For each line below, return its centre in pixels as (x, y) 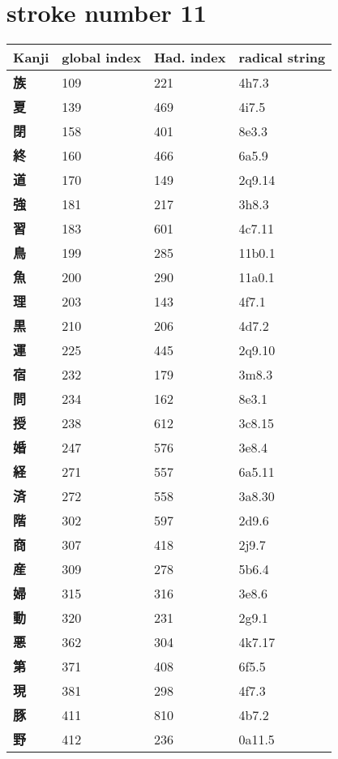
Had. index (190, 58)
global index (101, 58)
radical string (282, 58)
